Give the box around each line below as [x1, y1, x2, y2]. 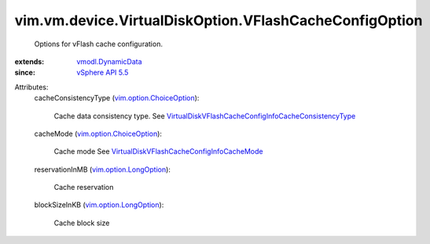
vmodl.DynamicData [76, 56, 142, 66]
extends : [14, 56, 45, 66]
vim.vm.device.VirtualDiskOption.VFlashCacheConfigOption [14, 12, 423, 29]
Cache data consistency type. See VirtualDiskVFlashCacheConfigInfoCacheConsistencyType [53, 111, 356, 121]
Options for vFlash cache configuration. [34, 39, 163, 49]
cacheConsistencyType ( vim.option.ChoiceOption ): [34, 93, 200, 103]
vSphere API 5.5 [76, 67, 129, 78]
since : [14, 67, 35, 78]
